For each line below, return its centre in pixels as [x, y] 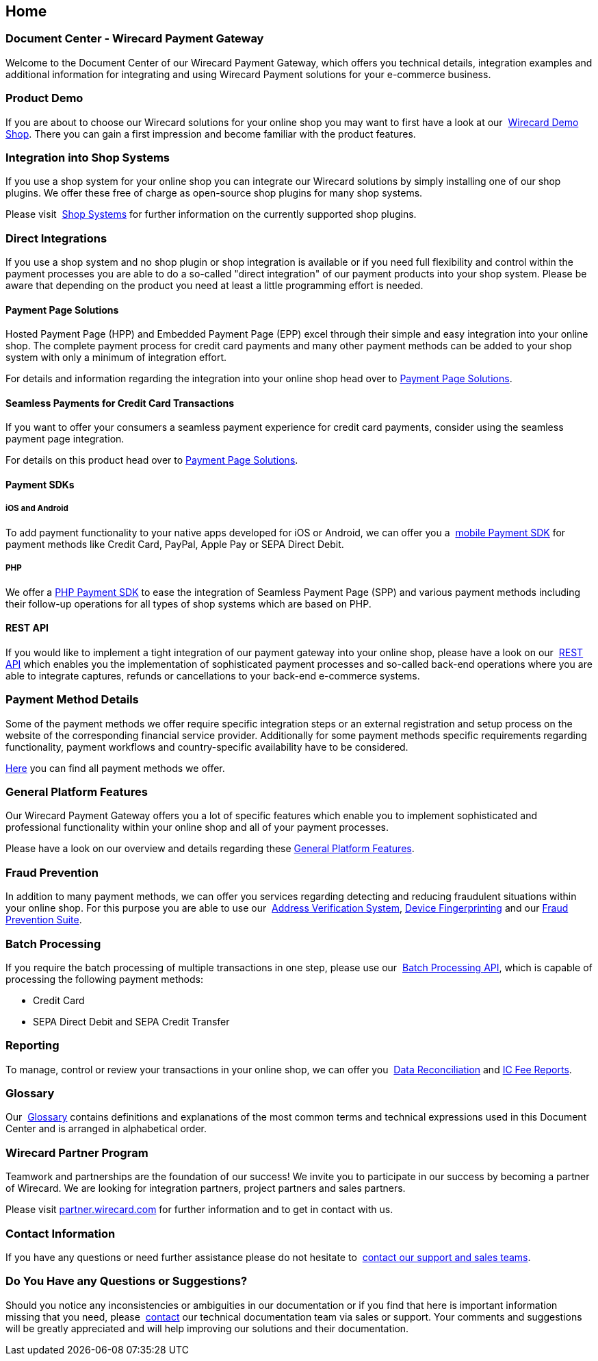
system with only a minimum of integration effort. [116, 358]
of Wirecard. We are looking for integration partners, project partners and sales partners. [206, 1188]
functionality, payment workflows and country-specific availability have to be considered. [207, 747]
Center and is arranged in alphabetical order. [106, 1129]
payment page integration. [65, 439]
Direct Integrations [56, 238]
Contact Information [61, 1233]
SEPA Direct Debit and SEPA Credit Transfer [131, 1021]
